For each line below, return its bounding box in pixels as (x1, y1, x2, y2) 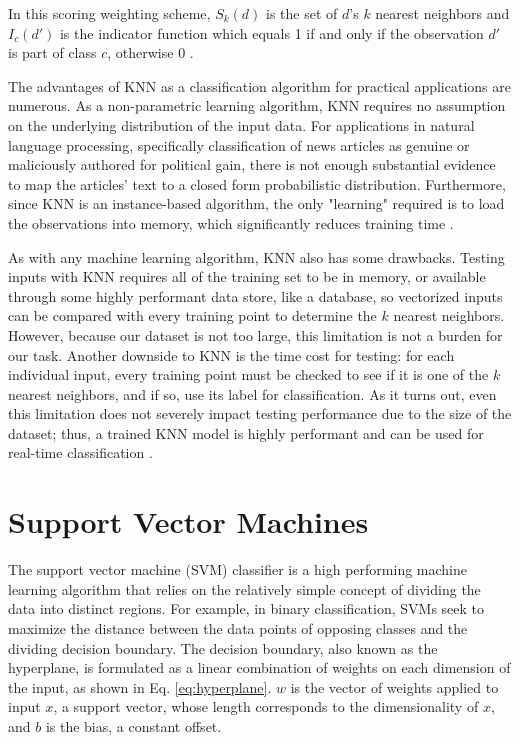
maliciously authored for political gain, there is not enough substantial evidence (8, 154, 496, 175)
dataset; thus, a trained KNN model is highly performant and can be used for (8, 422, 484, 443)
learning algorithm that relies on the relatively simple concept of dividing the (8, 578, 481, 599)
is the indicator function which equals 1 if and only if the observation (59, 22, 484, 43)
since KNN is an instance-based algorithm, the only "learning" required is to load (8, 193, 505, 214)
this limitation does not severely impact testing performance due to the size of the (8, 403, 512, 424)
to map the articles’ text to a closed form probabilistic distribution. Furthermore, (8, 173, 506, 194)
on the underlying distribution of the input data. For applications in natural (8, 114, 475, 135)
